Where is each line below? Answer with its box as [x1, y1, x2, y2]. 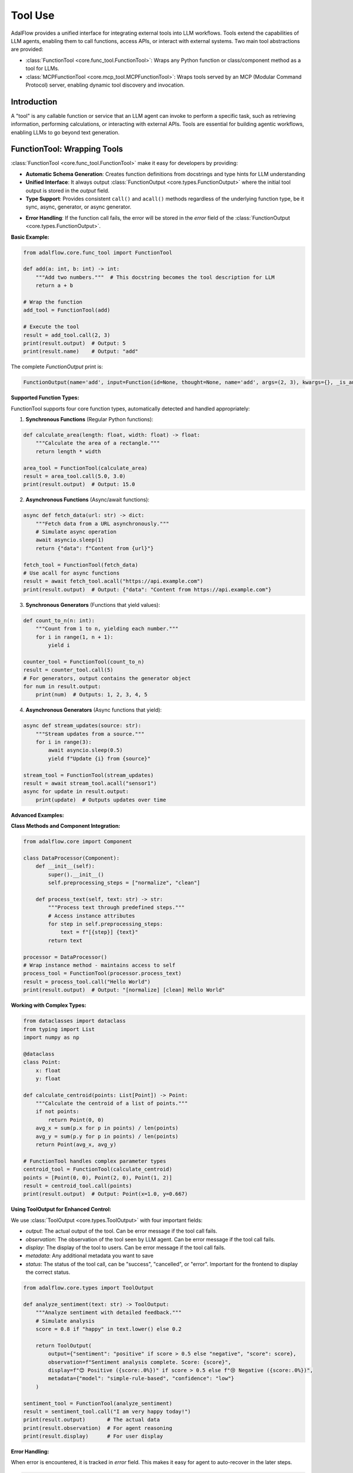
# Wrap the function [23, 298, 82, 305]
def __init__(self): [35, 863, 95, 870]
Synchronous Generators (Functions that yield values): [25, 601, 160, 608]
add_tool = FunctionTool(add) [23, 307, 111, 313]
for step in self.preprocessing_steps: [48, 921, 163, 927]
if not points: [35, 1108, 79, 1115]
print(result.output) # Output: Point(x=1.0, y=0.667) [23, 1191, 188, 1197]
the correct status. [25, 1269, 71, 1276]
